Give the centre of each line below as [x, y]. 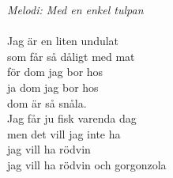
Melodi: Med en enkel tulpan [75, 9]
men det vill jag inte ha [64, 133]
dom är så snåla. [47, 102]
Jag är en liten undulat [63, 41]
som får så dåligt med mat [71, 56]
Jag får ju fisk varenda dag [72, 118]
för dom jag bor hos [55, 72]
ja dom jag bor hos [53, 87]
